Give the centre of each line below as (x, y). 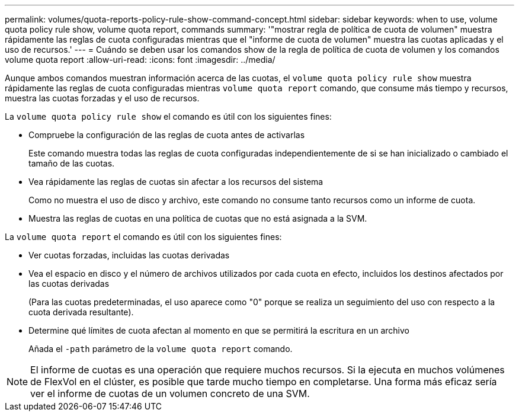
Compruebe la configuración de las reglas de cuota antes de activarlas (167, 135)
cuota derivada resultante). (81, 312)
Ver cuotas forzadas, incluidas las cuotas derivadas (129, 255)
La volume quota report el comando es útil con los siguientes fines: (143, 237)
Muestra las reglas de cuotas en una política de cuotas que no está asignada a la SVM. (198, 218)
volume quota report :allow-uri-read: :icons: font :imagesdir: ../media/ (140, 60)
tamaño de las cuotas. (72, 163)
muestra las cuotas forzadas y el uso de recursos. (102, 98)
